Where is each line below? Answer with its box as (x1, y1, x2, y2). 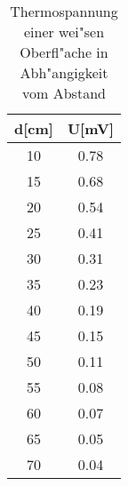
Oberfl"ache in (20, 42, 108, 62)
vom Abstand (22, 83, 106, 103)
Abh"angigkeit (20, 62, 108, 83)
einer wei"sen (23, 21, 105, 42)
